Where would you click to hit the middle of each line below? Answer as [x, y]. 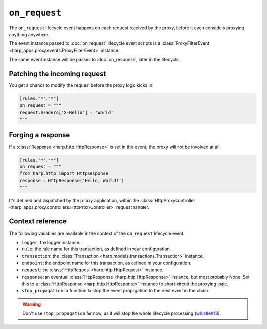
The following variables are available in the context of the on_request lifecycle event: [97, 233]
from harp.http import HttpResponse [64, 174]
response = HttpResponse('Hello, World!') [72, 181]
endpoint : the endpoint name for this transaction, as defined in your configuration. [107, 263]
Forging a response [40, 135]
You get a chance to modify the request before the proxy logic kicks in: [81, 85]
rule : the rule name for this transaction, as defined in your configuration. [96, 249]
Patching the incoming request [58, 73]
